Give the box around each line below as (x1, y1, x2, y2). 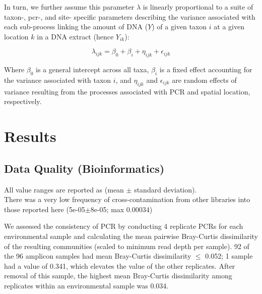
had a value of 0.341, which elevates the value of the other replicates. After (4, 260, 235, 271)
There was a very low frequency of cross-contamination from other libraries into (4, 194, 250, 205)
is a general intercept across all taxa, (36, 64, 149, 75)
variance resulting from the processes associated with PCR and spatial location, (4, 86, 250, 96)
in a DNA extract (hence (37, 31, 114, 41)
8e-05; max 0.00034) (90, 204, 153, 214)
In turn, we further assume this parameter (4, 2, 135, 12)
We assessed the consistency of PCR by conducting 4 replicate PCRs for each (4, 221, 243, 231)
